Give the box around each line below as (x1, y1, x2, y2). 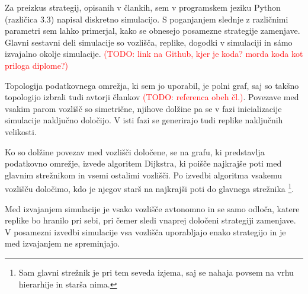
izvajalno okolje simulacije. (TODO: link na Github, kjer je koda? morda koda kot (5, 47, 303, 60)
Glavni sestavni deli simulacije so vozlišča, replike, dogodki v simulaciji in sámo (5, 36, 293, 48)
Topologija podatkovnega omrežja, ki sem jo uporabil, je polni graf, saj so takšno (5, 79, 299, 91)
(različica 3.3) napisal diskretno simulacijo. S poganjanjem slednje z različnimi (5, 12, 288, 25)
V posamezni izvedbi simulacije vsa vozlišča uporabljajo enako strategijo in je (5, 225, 286, 238)
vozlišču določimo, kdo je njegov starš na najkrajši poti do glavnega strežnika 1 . (5, 181, 294, 194)
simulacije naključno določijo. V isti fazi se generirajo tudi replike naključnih (5, 114, 283, 126)
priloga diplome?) (5, 59, 69, 71)
